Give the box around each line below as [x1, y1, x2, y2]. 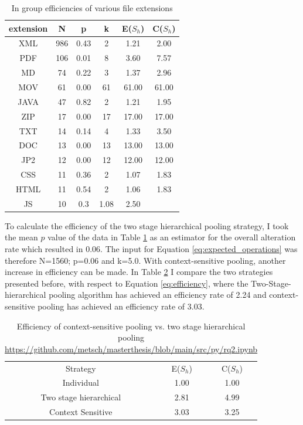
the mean [5, 231, 38, 243]
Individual [62, 376, 99, 389]
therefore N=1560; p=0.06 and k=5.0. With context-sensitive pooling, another [5, 254, 286, 266]
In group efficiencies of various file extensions [11, 2, 173, 13]
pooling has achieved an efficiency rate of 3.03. [38, 300, 205, 312]
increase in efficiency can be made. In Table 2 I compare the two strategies [5, 266, 273, 278]
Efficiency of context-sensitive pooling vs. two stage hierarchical [16, 319, 246, 332]
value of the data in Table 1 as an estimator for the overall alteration [47, 231, 296, 243]
